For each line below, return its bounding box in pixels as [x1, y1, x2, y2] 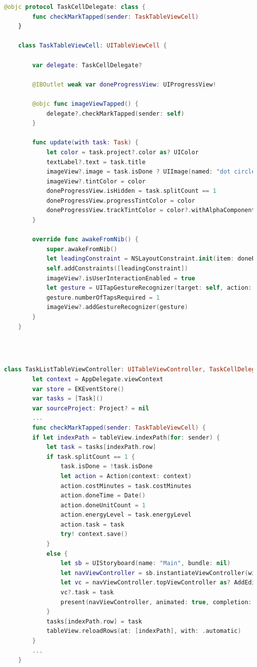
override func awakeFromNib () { [32, 236, 139, 243]
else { [46, 550, 68, 557]
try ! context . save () [60, 531, 128, 538]
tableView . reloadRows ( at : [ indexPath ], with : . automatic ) [46, 627, 241, 635]
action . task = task [60, 521, 125, 528]
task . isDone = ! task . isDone [60, 463, 153, 470]
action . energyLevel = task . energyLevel [60, 511, 192, 519]
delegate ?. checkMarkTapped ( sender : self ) [46, 110, 185, 117]
